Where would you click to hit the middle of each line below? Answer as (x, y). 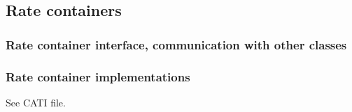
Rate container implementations (98, 76)
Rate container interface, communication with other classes (176, 44)
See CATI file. (36, 102)
